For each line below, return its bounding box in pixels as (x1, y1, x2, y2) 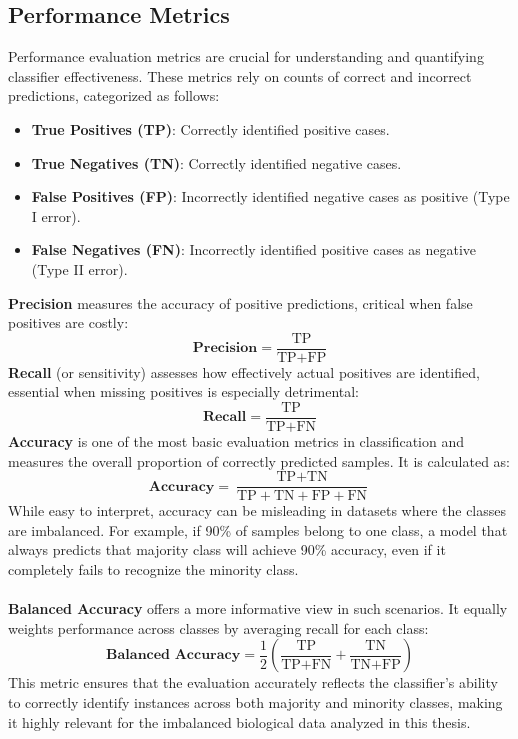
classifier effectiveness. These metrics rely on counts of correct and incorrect (8, 65, 472, 86)
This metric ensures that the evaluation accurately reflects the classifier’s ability (8, 672, 498, 693)
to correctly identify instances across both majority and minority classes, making (8, 692, 503, 713)
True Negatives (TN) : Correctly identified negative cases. (31, 152, 402, 173)
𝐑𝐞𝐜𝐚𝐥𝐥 (202, 410, 247, 425)
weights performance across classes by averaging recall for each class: (8, 617, 429, 638)
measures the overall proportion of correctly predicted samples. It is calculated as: (8, 450, 510, 471)
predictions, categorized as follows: (8, 85, 220, 106)
